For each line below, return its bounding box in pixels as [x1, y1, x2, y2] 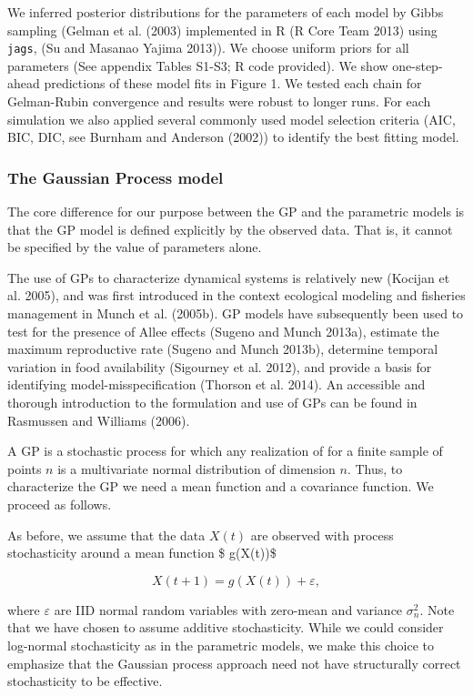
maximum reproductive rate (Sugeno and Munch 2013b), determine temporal [7, 339, 438, 358]
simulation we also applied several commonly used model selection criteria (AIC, [7, 109, 456, 128]
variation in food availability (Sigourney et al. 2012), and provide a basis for [7, 357, 432, 376]
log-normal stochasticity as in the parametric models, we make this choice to [7, 635, 435, 654]
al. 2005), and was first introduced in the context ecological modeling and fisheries [7, 286, 466, 305]
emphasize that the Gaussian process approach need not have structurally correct [7, 653, 461, 672]
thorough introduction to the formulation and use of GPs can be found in [7, 392, 418, 411]
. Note [419, 600, 455, 619]
